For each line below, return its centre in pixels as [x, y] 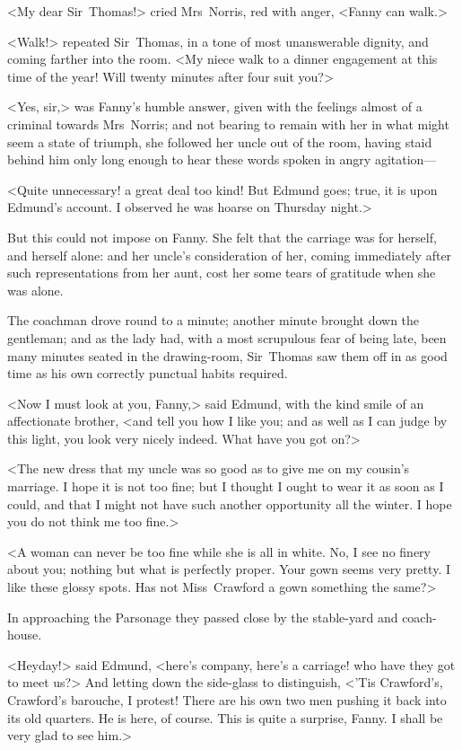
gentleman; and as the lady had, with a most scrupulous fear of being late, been [227, 337]
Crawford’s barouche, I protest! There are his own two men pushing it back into [227, 700]
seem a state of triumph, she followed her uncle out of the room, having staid [220, 141]
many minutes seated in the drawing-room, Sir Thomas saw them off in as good [227, 355]
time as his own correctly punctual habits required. [148, 373]
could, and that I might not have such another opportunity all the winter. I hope [230, 503]
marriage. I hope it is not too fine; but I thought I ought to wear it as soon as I [226, 486]
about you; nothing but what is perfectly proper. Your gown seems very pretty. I [229, 569]
